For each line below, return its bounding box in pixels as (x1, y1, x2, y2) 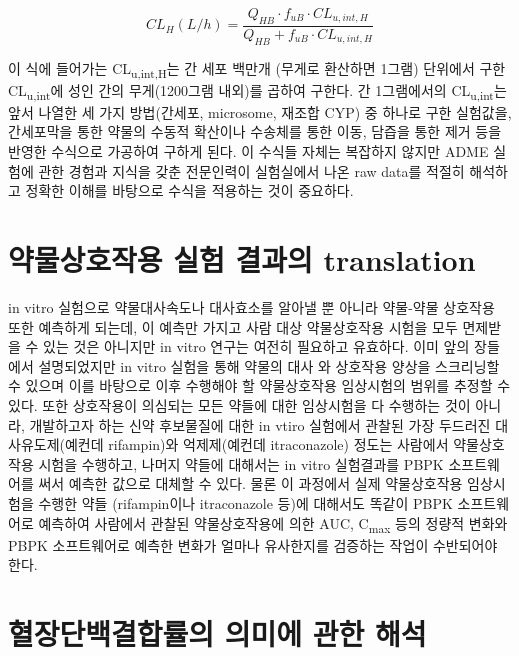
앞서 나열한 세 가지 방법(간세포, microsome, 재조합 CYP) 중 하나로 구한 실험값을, (8, 101, 512, 122)
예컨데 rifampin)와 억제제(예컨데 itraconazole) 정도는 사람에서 (64, 434, 449, 455)
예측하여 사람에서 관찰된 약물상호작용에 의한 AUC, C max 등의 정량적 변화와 (38, 512, 508, 536)
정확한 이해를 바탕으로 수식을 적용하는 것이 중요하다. (25, 180, 354, 201)
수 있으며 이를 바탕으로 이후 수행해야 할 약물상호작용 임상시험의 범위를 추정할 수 (8, 375, 511, 396)
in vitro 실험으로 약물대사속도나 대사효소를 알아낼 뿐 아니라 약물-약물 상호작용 (8, 296, 495, 317)
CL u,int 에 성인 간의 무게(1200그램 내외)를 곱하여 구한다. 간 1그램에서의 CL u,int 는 (8, 79, 507, 103)
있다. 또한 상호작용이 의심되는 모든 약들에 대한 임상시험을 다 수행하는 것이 (8, 394, 471, 415)
